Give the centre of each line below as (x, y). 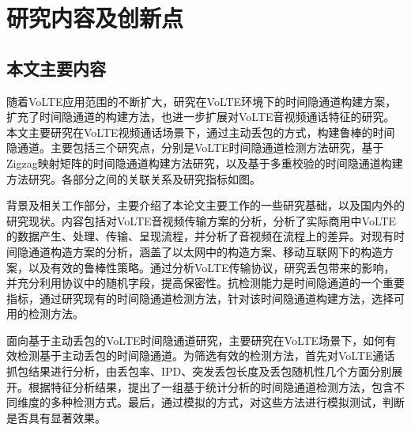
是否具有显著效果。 (56, 417)
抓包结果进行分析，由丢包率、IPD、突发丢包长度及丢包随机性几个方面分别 (199, 371)
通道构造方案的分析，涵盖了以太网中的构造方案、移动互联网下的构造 (205, 251)
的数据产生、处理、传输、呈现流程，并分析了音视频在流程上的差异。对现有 (200, 236)
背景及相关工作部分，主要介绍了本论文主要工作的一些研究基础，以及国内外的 (205, 205)
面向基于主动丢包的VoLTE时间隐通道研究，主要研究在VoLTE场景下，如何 (196, 340)
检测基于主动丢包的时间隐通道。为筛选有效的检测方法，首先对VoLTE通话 (206, 355)
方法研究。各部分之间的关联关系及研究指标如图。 (134, 178)
